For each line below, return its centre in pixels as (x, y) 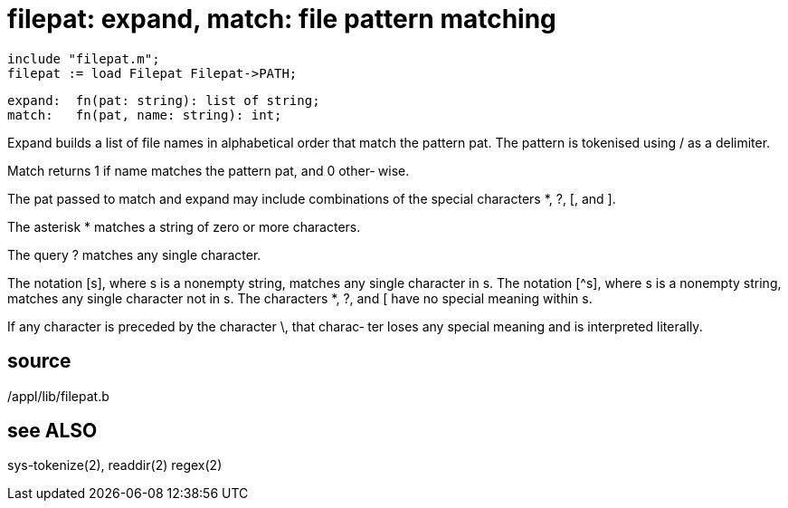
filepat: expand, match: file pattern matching (282, 19)
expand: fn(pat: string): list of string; (164, 100)
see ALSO (52, 431)
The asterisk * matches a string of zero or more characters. (184, 226)
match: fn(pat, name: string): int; (145, 115)
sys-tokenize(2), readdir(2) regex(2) (115, 465)
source (39, 361)
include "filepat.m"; (84, 58)
